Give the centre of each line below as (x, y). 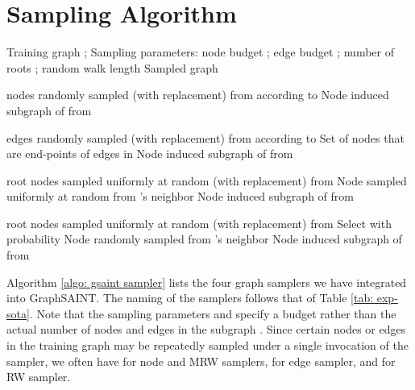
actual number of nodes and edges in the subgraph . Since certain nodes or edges (206, 329)
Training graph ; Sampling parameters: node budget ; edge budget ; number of (200, 52)
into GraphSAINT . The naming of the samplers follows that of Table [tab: (190, 298)
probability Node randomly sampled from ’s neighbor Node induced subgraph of (204, 239)
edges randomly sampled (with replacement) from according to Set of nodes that (205, 137)
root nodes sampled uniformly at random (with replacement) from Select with (199, 223)
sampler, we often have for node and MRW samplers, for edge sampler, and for (201, 361)
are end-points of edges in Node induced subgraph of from (150, 154)
